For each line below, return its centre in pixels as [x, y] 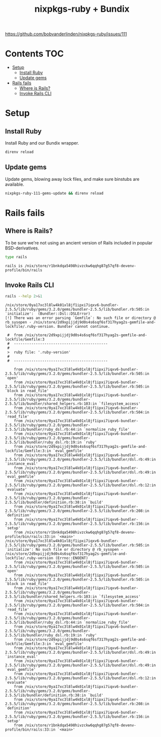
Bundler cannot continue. [84, 327]
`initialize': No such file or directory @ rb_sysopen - [64, 550]
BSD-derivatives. [22, 248]
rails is [14, 266]
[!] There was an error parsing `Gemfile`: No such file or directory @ [80, 318]
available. [15, 184]
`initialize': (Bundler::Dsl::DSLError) [48, 314]
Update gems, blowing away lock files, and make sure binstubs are [72, 179]
